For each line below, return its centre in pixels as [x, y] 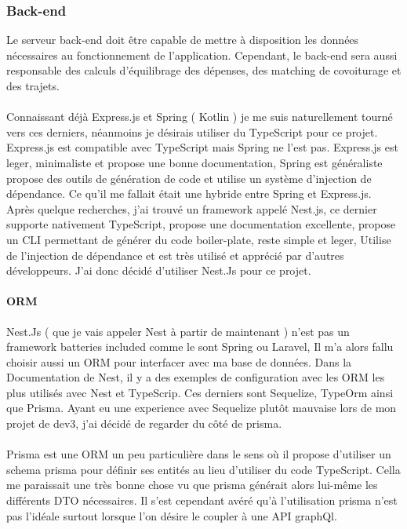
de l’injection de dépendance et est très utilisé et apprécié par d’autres [175, 255]
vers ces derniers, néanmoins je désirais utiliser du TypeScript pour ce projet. [192, 131]
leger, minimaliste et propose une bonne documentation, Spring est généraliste [194, 162]
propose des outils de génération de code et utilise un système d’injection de [189, 178]
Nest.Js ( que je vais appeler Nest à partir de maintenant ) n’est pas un [178, 331]
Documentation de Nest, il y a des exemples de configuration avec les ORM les [196, 377]
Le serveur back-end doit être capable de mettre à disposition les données [183, 40]
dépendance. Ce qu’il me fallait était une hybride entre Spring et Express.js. [189, 193]
